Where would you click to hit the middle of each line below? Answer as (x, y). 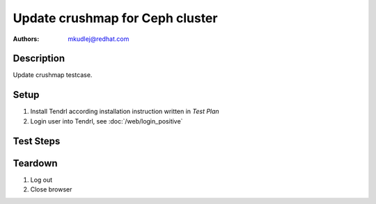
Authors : (26, 39)
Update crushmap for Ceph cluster (115, 18)
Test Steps (37, 141)
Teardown (36, 163)
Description (39, 59)
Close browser (51, 189)
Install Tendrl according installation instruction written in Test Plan (125, 112)
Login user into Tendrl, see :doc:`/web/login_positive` (107, 121)
